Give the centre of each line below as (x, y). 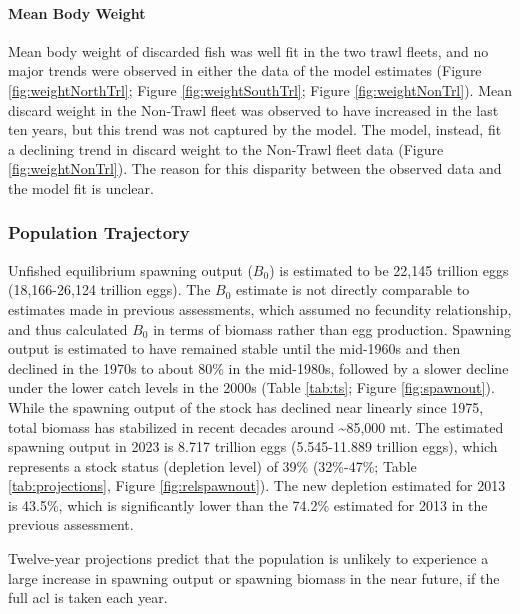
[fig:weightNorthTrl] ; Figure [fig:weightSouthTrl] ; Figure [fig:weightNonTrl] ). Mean (260, 89)
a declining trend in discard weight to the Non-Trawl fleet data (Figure (226, 148)
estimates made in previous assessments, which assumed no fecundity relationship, (260, 308)
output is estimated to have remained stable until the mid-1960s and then (234, 348)
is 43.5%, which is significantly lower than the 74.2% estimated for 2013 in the (248, 504)
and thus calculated (68, 328)
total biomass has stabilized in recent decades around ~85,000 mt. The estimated (256, 426)
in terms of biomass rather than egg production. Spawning (332, 328)
